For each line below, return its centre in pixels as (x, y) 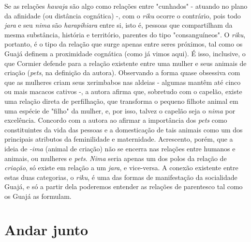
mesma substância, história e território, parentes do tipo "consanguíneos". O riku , (125, 34)
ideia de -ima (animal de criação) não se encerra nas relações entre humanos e (120, 148)
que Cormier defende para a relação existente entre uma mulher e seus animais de (125, 63)
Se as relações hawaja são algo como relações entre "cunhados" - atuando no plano (126, 6)
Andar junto (46, 229)
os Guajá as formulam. (38, 196)
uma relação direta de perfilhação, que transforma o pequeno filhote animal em (121, 101)
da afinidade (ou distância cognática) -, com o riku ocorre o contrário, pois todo (123, 15)
